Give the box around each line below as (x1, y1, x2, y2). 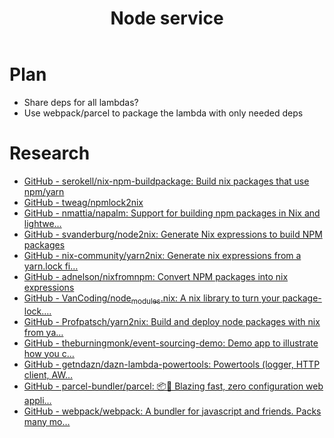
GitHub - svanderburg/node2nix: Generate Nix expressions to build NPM (23, 228, 323, 240)
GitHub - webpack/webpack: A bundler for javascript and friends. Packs (23, 405, 322, 417)
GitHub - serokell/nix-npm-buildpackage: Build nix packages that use (23, 175, 310, 187)
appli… (23, 394, 52, 406)
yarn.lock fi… (23, 260, 79, 272)
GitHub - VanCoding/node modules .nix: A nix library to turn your (23, 292, 281, 306)
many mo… (23, 415, 71, 427)
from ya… (23, 326, 64, 338)
